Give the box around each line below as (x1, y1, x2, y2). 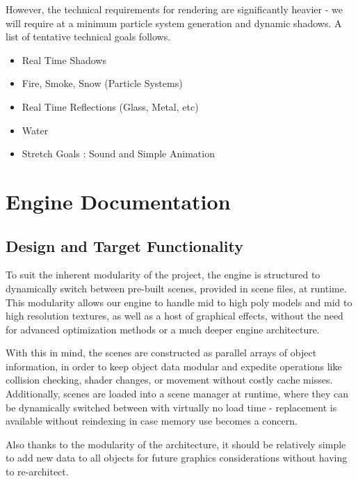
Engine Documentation (6, 187, 231, 215)
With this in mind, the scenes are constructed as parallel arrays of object (6, 345, 317, 360)
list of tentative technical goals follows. (6, 29, 171, 44)
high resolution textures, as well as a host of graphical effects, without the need (6, 308, 343, 323)
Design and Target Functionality (6, 235, 243, 256)
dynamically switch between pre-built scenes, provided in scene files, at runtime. (6, 281, 347, 295)
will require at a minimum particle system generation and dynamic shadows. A (6, 15, 342, 30)
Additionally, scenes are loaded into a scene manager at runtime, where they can (6, 386, 349, 401)
